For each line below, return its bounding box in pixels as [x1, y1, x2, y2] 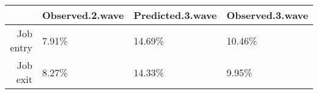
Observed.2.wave [42, 8, 124, 22]
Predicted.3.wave [133, 8, 217, 22]
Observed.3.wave [226, 8, 308, 22]
